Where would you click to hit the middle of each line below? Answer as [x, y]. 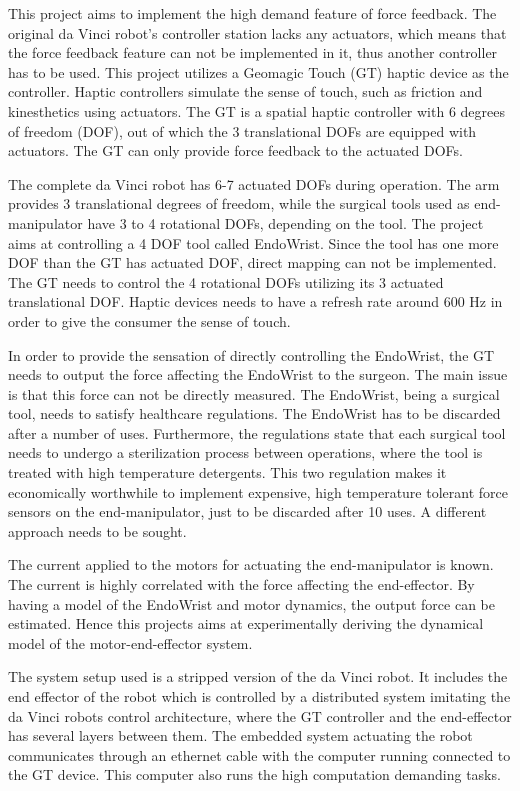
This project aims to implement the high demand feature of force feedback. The [252, 13]
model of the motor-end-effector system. [130, 642]
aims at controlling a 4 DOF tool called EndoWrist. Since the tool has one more [253, 242]
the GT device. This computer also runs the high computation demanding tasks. [254, 774]
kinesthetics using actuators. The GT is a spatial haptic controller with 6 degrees [256, 110]
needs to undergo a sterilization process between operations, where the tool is [245, 452]
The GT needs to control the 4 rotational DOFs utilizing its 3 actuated [226, 281]
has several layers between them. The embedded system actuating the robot [240, 735]
